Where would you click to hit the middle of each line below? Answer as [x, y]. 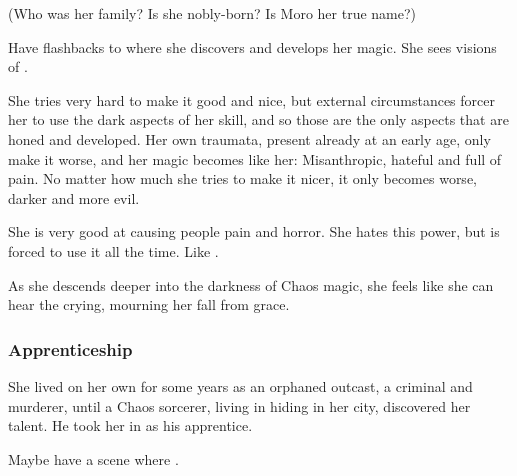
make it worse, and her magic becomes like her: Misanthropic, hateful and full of [255, 158]
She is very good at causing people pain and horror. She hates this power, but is [254, 231]
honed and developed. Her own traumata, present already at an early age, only [249, 138]
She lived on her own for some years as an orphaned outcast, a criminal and [240, 385]
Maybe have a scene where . [93, 458]
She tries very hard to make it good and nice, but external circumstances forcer [251, 99]
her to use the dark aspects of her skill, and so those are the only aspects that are [258, 119]
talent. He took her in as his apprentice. [130, 425]
